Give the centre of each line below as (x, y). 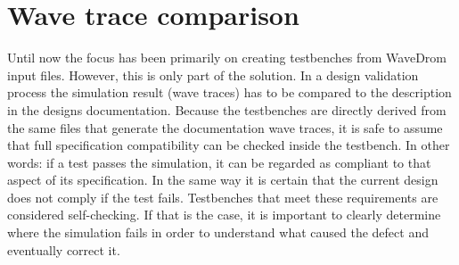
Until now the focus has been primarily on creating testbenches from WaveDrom (227, 58)
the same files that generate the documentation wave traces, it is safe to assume (225, 127)
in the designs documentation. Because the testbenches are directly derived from (227, 109)
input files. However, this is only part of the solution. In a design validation (213, 75)
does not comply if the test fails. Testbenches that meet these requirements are (223, 197)
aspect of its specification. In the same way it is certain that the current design (223, 180)
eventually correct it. (64, 249)
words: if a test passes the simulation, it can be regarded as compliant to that (219, 162)
